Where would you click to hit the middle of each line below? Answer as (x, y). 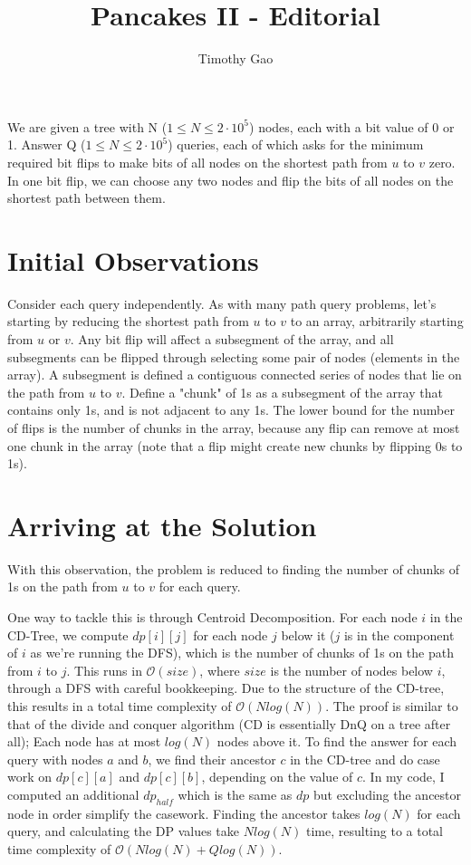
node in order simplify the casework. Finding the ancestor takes (184, 813)
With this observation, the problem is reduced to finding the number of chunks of (234, 568)
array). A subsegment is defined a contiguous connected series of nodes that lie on (235, 375)
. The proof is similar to (392, 706)
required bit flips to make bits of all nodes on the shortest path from (197, 162)
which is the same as (235, 794)
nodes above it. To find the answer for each (337, 741)
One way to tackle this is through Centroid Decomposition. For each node (212, 617)
